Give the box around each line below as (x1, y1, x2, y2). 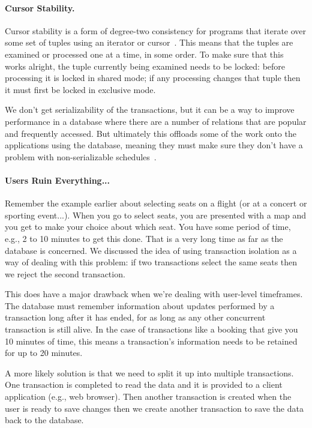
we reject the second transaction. (5, 267, 125, 280)
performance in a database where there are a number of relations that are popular (5, 115, 307, 127)
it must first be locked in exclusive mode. (5, 83, 156, 95)
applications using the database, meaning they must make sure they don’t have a (5, 139, 303, 151)
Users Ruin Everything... (5, 173, 110, 186)
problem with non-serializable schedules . (5, 150, 157, 163)
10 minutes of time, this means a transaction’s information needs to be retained (5, 334, 298, 347)
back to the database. (5, 414, 84, 426)
